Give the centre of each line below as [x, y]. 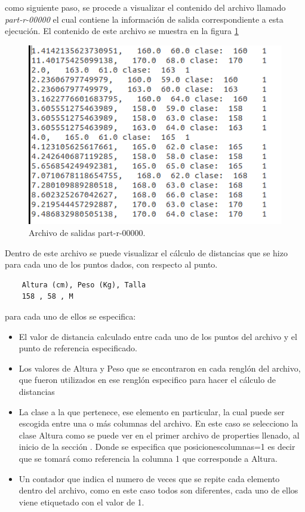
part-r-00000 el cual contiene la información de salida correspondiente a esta [144, 19]
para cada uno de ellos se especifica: [70, 316]
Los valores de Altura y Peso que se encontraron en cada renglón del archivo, [160, 368]
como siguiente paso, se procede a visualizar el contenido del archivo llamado [145, 7]
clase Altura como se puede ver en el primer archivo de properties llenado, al [159, 435]
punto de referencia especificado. [78, 348]
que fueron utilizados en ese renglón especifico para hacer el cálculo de [147, 380]
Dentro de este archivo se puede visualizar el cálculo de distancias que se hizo [146, 252]
